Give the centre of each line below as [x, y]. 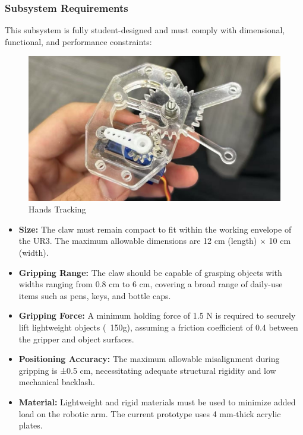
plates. [31, 425]
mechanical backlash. [57, 382]
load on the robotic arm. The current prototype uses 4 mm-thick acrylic [150, 413]
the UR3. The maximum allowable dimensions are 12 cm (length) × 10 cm [155, 241]
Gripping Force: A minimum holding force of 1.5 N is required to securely [157, 315]
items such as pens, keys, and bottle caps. [95, 295]
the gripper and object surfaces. [76, 339]
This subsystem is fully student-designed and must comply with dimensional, [145, 30]
